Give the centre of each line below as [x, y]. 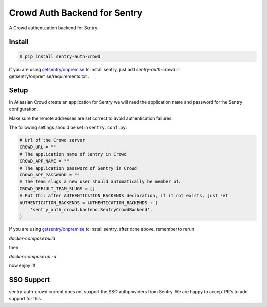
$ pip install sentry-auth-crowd [60, 56]
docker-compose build [32, 238]
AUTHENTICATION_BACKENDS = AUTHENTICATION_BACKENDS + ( [89, 202]
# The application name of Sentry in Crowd [73, 154]
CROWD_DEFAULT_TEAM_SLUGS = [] [58, 189]
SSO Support [30, 280]
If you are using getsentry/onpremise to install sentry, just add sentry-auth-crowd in [94, 69]
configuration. [23, 109]
